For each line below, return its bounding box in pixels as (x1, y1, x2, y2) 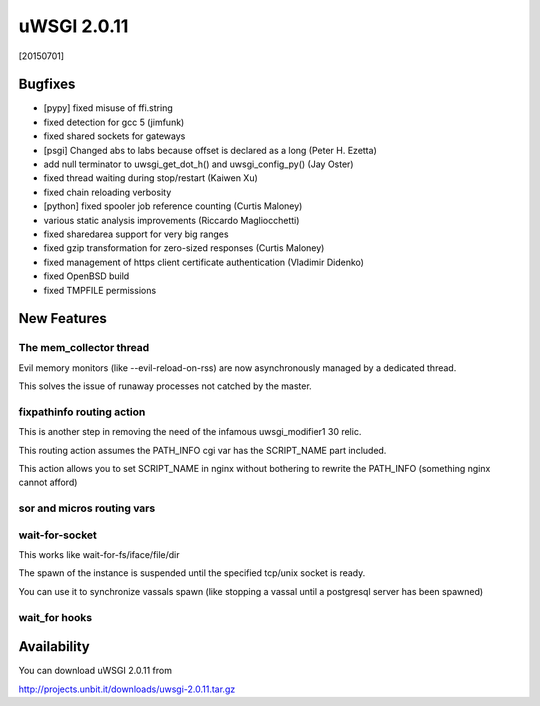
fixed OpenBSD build (43, 270, 130, 282)
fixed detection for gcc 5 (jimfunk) (43, 116, 185, 128)
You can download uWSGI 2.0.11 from (18, 665, 172, 677)
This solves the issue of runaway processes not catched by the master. (18, 380, 312, 392)
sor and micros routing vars (18, 501, 156, 515)
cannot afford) (18, 476, 78, 489)
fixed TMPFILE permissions (43, 284, 157, 296)
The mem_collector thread (18, 341, 150, 355)
